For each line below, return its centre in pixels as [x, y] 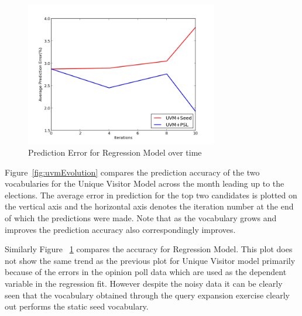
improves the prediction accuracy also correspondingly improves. [120, 229]
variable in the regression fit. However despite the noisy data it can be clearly [144, 284]
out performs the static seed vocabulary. [77, 306]
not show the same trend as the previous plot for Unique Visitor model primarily [150, 260]
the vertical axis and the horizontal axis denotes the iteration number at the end [149, 206]
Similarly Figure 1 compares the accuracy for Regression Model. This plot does [149, 249]
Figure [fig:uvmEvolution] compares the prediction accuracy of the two [132, 172]
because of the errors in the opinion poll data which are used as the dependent [146, 272]
